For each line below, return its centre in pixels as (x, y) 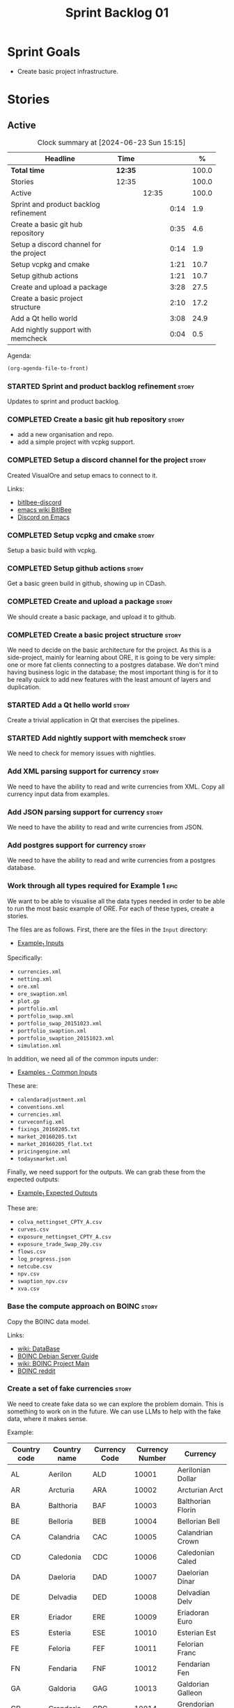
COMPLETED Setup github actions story (76, 568)
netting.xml (34, 979)
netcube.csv (34, 1267)
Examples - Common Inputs (57, 1072)
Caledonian (196, 1553)
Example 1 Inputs (40, 944)
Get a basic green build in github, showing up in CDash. (87, 584)
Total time (28, 170)
